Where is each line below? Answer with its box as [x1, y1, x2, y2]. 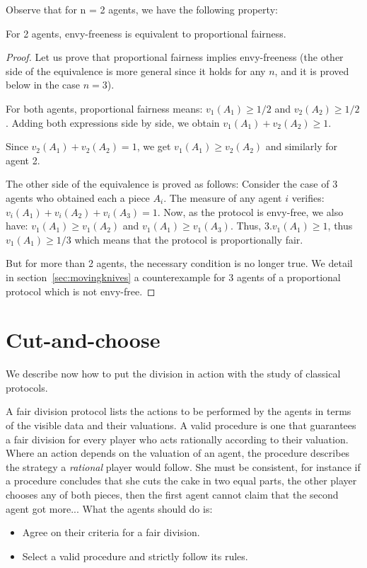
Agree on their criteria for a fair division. [22, 525, 200, 540]
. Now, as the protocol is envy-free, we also [157, 204, 344, 219]
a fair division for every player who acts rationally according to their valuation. [6, 431, 349, 446]
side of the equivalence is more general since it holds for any [6, 63, 266, 78]
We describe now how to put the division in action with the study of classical [6, 366, 341, 381]
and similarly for [265, 139, 337, 154]
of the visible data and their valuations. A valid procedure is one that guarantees [6, 418, 356, 432]
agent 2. [6, 152, 40, 167]
